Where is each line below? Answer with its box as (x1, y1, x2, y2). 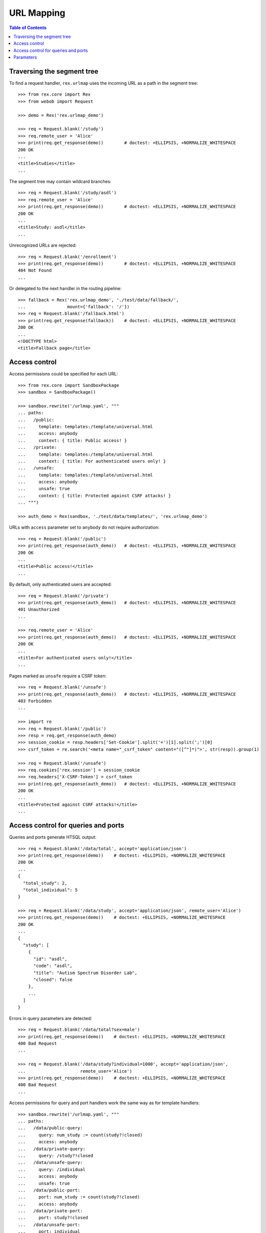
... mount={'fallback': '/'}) (18, 304, 130, 309)
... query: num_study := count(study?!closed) (18, 1132, 143, 1138)
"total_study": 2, (23, 880, 67, 886)
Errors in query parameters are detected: (9, 1015, 92, 1021)
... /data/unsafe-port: (18, 1222, 81, 1228)
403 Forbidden (18, 698, 52, 704)
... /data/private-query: (18, 1146, 86, 1152)
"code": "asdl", (33, 963, 73, 969)
